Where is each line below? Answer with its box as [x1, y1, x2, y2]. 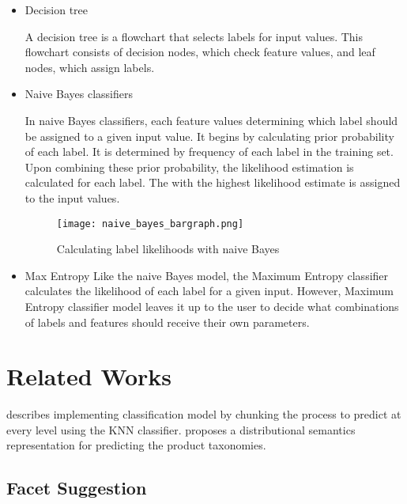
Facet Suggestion [6, 476, 147, 500]
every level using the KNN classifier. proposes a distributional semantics [6, 421, 356, 438]
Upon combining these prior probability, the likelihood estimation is [24, 158, 354, 175]
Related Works [6, 360, 172, 392]
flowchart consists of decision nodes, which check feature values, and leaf [24, 44, 375, 60]
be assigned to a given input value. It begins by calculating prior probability [24, 127, 394, 144]
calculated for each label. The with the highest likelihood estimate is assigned [24, 174, 401, 191]
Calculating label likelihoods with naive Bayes [56, 241, 280, 257]
